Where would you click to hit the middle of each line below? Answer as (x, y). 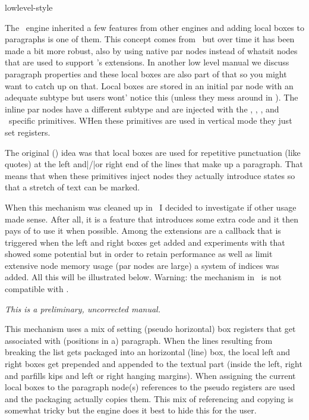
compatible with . (37, 289)
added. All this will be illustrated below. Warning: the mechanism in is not (143, 277)
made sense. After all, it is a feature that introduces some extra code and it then (152, 219)
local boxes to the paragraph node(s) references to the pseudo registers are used (150, 387)
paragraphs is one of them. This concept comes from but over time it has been (150, 39)
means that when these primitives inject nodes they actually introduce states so (150, 175)
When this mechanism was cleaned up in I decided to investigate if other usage (151, 207)
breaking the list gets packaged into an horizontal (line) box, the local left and (148, 352)
